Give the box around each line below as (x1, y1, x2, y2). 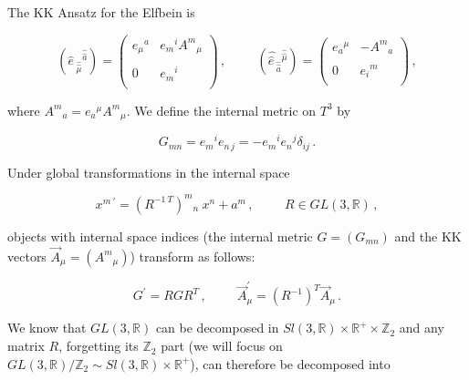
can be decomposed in (155, 318, 279, 337)
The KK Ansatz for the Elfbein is (7, 3, 195, 21)
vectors (7, 246, 47, 265)
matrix (7, 336, 45, 355)
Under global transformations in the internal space (7, 162, 290, 181)
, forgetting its (58, 336, 139, 355)
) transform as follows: (130, 246, 255, 265)
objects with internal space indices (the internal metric (7, 226, 313, 245)
